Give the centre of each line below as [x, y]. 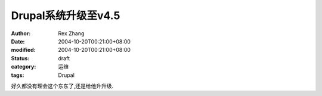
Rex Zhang [71, 33]
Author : [21, 33]
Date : [18, 41]
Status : [20, 58]
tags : [18, 75]
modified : [23, 50]
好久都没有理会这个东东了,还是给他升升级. [62, 86]
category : [24, 67]
